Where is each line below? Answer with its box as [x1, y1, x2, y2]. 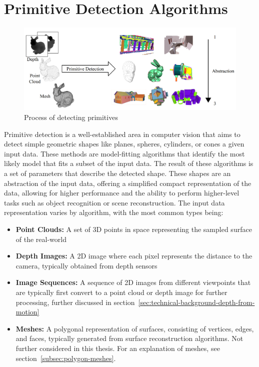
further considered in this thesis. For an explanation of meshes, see [15, 342, 220, 353]
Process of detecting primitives [24, 112, 118, 122]
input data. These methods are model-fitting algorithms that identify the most [4, 148, 245, 158]
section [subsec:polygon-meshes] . [15, 352, 116, 363]
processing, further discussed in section [15, 296, 135, 307]
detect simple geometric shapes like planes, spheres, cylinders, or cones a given [4, 138, 244, 149]
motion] [15, 306, 39, 317]
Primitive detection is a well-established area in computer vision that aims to [4, 128, 240, 139]
